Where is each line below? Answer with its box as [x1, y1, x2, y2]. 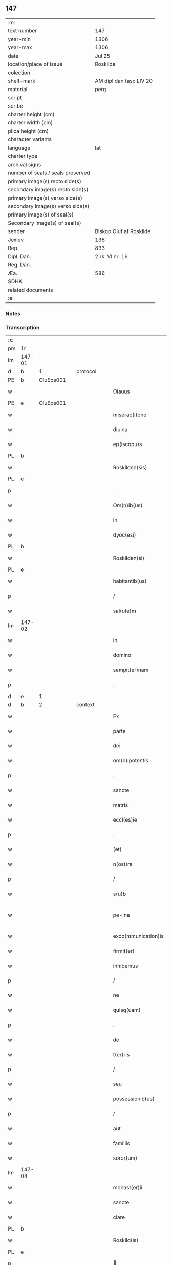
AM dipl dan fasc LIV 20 [95, 77, 153, 84]
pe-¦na [113, 912, 130, 919]
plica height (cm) [8, 127, 49, 134]
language [8, 144, 31, 151]
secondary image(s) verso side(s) [8, 203, 90, 210]
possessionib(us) [113, 1095, 155, 1102]
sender [8, 227, 25, 235]
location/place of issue [8, 60, 63, 67]
